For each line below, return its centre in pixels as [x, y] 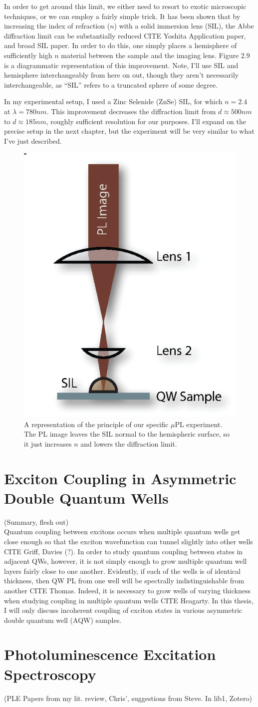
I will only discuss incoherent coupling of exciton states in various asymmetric [123, 610]
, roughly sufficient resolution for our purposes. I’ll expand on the [146, 121]
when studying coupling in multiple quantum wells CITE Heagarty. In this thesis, [129, 600]
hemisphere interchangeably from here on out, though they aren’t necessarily [122, 75]
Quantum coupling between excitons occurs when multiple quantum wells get [122, 532]
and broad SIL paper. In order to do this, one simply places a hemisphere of [121, 45]
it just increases [48, 443]
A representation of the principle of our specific [96, 424]
